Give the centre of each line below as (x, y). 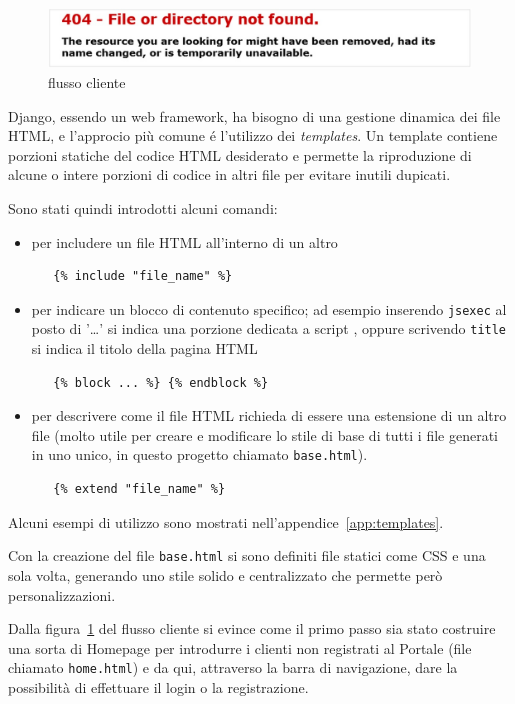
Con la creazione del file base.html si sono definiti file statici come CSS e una (247, 555)
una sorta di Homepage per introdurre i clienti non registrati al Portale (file (240, 647)
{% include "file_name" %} (143, 276)
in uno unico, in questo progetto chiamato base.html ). (199, 454)
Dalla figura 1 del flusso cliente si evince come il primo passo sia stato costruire (252, 628)
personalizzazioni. (62, 594)
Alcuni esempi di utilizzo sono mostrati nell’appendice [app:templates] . (226, 521)
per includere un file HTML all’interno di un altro (184, 241)
